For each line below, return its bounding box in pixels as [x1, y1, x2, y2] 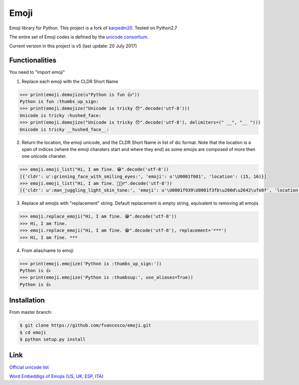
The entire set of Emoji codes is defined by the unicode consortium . [9, 34, 149, 40]
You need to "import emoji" [9, 69, 65, 75]
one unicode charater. [21, 153, 67, 159]
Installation [9, 296, 45, 305]
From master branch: [9, 309, 52, 315]
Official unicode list [9, 364, 49, 370]
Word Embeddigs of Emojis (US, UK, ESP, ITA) [9, 373, 104, 379]
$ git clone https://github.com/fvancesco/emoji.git [19, 323, 151, 328]
